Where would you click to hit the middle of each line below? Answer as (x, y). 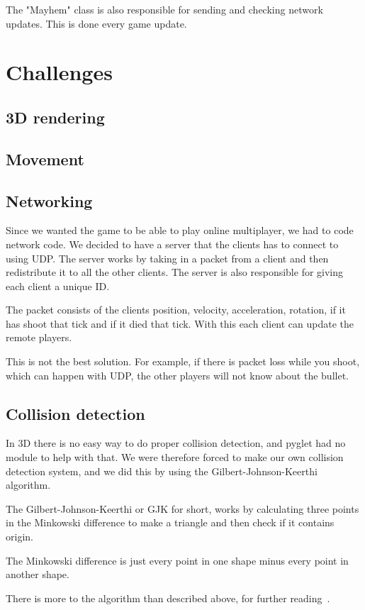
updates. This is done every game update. (96, 23)
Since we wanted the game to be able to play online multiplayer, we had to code (180, 230)
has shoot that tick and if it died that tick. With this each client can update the (180, 323)
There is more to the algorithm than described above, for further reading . (168, 598)
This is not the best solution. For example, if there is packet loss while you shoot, (183, 361)
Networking (49, 200)
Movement (45, 159)
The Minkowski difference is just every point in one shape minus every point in (177, 560)
